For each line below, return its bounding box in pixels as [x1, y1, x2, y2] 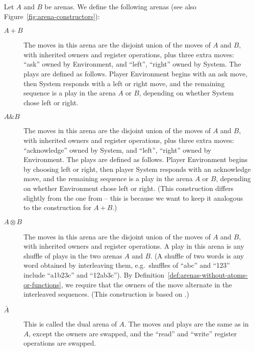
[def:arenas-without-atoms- [168, 270, 248, 280]
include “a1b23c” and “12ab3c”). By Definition [24, 270, 165, 280]
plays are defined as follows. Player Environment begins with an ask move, [24, 68, 248, 78]
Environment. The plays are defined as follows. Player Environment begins [24, 154, 248, 164]
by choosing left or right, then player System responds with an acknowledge [24, 164, 251, 174]
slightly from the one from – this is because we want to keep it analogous [24, 192, 243, 203]
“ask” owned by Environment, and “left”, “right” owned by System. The [24, 59, 241, 69]
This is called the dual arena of [24, 319, 117, 329]
